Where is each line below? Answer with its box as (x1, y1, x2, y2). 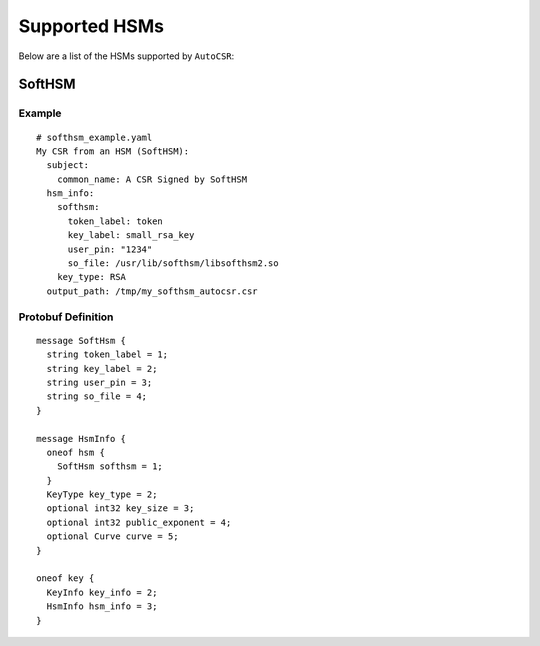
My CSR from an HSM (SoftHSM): (36, 145, 190, 157)
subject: (46, 160, 90, 171)
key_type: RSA (56, 271, 127, 283)
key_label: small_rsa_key (67, 230, 195, 241)
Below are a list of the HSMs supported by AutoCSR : (18, 50, 235, 62)
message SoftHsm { (36, 335, 127, 346)
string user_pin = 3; (46, 376, 153, 388)
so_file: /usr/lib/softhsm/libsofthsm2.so (67, 258, 279, 269)
